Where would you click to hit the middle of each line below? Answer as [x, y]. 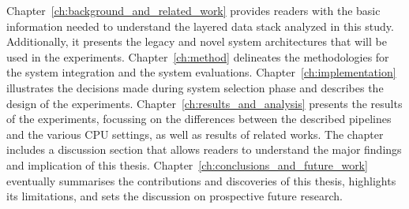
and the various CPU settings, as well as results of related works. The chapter [195, 134]
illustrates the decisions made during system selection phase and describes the [195, 87]
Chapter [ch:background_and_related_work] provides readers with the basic [193, 10]
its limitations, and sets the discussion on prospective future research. [174, 196]
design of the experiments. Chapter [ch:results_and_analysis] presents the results [204, 103]
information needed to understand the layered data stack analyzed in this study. [200, 26]
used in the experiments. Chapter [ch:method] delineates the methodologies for [198, 56]
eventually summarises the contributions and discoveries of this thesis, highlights [201, 180]
